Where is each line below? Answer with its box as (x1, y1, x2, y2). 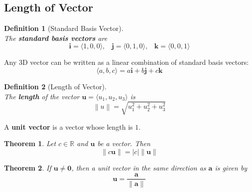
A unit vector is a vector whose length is (4, 121, 133, 132)
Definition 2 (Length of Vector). (4, 81, 107, 91)
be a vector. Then (97, 138, 150, 149)
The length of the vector (4, 91, 80, 101)
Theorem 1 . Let (4, 138, 56, 149)
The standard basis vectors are (4, 32, 108, 43)
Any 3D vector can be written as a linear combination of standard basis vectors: (4, 57, 249, 67)
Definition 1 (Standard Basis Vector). (4, 23, 124, 33)
